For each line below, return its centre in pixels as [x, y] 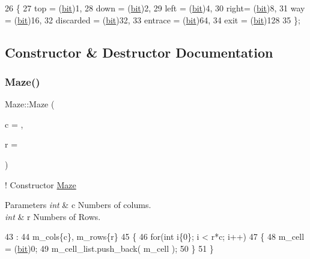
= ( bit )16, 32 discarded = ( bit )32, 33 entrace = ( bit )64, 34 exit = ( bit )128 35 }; [153, 19]
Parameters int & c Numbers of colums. [78, 205]
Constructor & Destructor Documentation [139, 52]
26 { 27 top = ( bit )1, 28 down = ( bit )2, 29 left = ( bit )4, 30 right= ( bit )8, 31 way [155, 8]
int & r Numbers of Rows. [53, 216]
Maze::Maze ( [30, 104]
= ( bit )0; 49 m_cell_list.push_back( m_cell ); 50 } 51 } [109, 248]
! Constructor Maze [41, 184]
